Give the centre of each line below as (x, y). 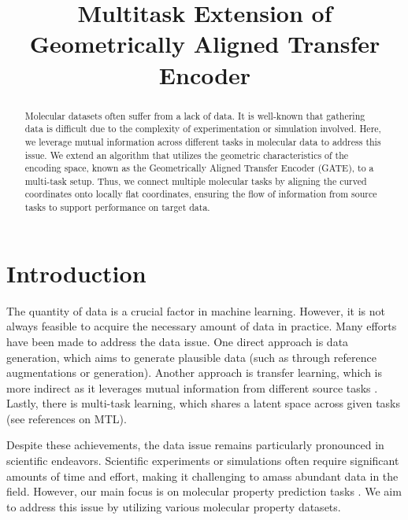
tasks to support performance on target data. (117, 207)
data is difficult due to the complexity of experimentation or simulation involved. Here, (203, 129)
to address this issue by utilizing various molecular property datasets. (174, 506)
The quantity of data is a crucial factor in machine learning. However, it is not (196, 310)
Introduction (76, 273)
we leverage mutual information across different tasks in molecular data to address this (203, 141)
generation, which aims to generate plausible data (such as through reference (191, 357)
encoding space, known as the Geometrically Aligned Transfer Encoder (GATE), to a (199, 168)
